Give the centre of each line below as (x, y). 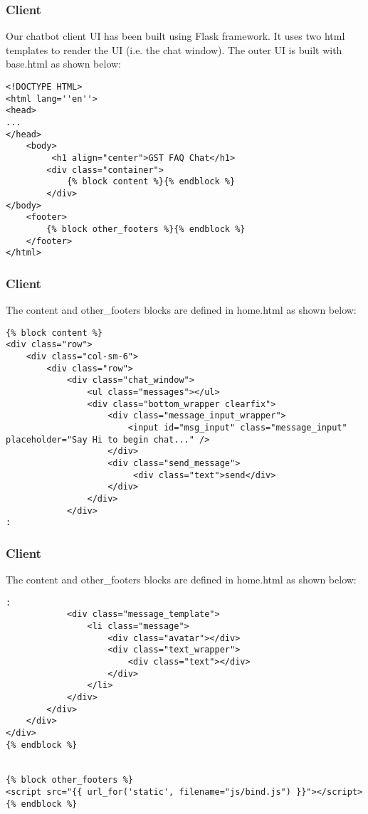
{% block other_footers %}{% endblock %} (146, 229)
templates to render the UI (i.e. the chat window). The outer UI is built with (174, 49)
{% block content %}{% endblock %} (151, 182)
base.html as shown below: (63, 64)
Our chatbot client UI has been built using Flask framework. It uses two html (175, 36)
